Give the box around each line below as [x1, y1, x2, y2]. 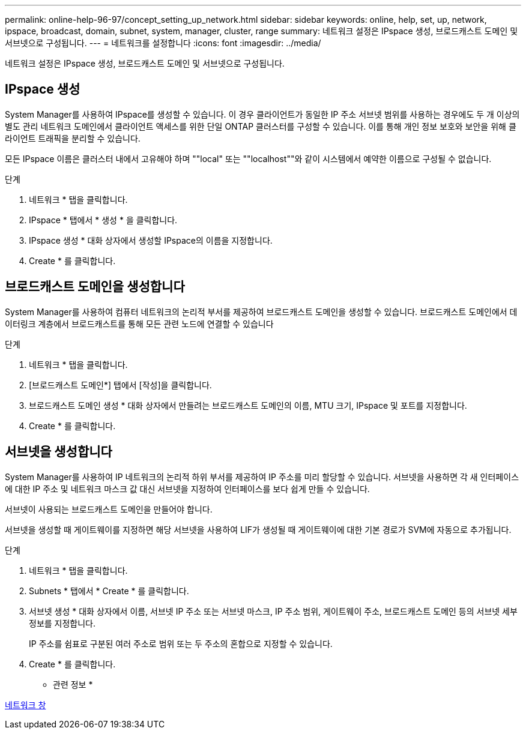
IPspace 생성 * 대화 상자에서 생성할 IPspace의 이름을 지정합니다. [29, 235, 273, 245]
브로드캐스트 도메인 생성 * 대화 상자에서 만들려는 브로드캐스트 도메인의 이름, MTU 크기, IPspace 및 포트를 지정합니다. [29, 400, 467, 411]
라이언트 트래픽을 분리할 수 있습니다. [5, 133, 141, 143]
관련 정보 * [53, 679, 93, 690]
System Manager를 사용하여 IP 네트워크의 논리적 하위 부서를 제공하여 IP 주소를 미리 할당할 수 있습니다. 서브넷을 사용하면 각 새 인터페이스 [5, 471, 519, 482]
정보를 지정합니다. [29, 618, 96, 628]
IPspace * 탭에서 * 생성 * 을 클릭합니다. [29, 214, 178, 225]
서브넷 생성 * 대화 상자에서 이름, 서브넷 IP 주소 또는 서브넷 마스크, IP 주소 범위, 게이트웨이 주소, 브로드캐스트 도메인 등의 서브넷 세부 [29, 606, 518, 616]
